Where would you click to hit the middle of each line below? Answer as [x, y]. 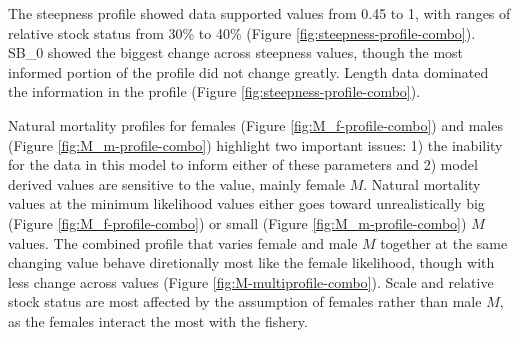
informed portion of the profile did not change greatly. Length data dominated [248, 71]
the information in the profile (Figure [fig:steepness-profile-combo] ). [214, 91]
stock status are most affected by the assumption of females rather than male [245, 301]
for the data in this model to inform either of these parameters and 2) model [243, 164]
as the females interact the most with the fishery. [158, 320]
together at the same [444, 242]
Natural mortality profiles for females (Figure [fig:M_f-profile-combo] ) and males [255, 124]
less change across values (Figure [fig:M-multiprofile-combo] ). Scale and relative [251, 281]
